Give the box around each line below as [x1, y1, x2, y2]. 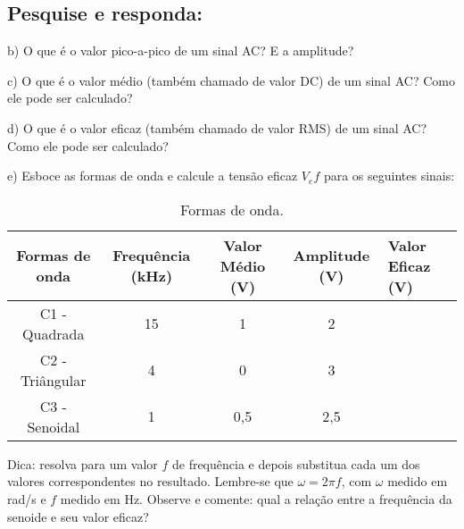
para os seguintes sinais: [323, 166, 455, 185]
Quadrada [22, 323, 85, 344]
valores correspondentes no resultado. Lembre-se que [7, 472, 294, 491]
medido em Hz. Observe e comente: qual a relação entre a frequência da [60, 489, 452, 508]
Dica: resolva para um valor [7, 454, 158, 473]
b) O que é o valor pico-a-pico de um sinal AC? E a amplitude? [7, 41, 354, 60]
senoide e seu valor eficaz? [7, 507, 149, 525]
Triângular [21, 369, 87, 390]
